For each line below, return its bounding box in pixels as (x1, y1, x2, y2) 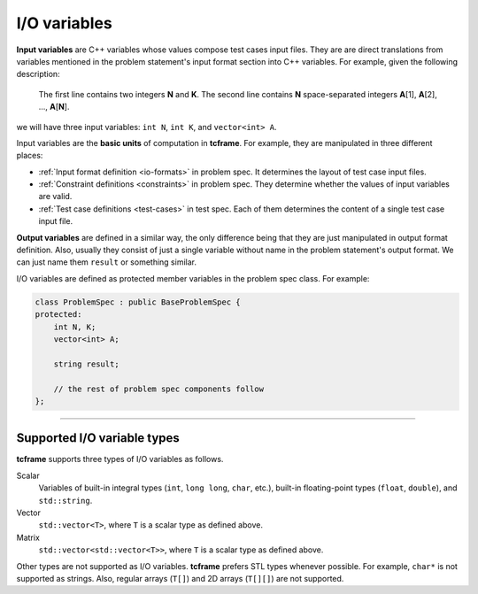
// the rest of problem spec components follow (53, 383, 265, 394)
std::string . (38, 495, 93, 505)
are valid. (38, 191, 73, 202)
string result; (53, 359, 119, 369)
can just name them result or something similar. (16, 257, 197, 267)
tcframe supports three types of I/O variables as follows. (16, 454, 224, 465)
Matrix (16, 532, 40, 543)
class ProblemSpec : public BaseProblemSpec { (35, 297, 241, 307)
